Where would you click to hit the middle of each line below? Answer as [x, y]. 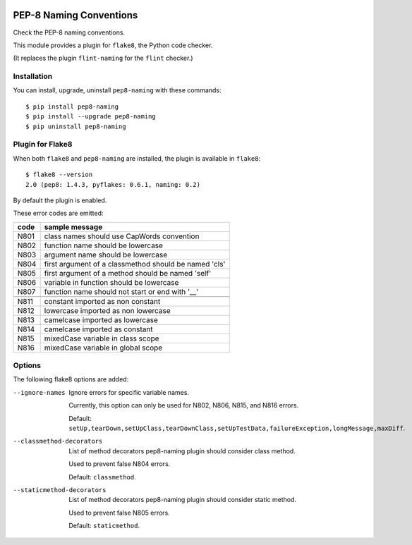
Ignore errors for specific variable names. [129, 392]
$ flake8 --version [59, 175]
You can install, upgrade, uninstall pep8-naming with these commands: [117, 90]
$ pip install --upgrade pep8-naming [91, 117]
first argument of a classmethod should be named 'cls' [135, 264]
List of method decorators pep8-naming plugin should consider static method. [182, 500]
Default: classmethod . [103, 477]
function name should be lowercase [104, 245]
